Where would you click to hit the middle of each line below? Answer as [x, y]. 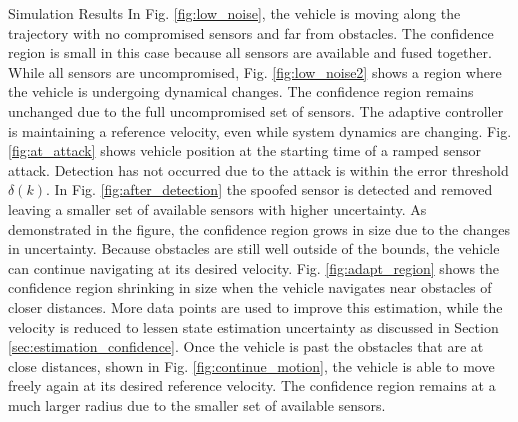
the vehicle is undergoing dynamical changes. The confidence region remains [241, 91]
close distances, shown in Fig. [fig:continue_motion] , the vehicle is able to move [251, 365]
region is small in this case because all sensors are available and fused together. [250, 52]
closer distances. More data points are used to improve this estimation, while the [255, 306]
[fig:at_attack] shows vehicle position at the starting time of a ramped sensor [245, 150]
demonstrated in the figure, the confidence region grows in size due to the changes [259, 228]
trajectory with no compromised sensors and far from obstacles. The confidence [251, 32]
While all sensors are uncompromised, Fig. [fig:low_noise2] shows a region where [255, 71]
